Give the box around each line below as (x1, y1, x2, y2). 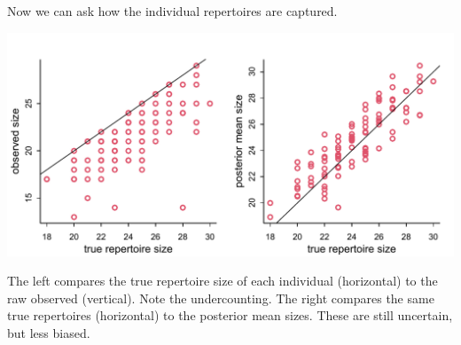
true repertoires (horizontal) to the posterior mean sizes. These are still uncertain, (7, 306, 453, 325)
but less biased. (7, 323, 90, 341)
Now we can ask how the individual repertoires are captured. (7, 2, 338, 20)
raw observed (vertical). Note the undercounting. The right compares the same (7, 288, 434, 307)
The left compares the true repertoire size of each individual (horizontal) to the (7, 271, 438, 290)
